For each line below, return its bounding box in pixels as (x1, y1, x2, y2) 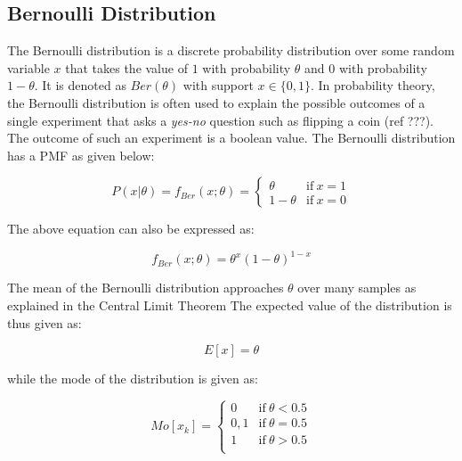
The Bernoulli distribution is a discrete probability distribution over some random (7, 41, 455, 60)
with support (182, 76, 254, 95)
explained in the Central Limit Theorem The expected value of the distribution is (7, 296, 452, 315)
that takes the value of (65, 58, 188, 77)
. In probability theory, (310, 76, 435, 95)
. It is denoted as (34, 76, 126, 95)
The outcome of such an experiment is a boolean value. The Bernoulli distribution (7, 128, 456, 147)
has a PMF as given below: (7, 145, 155, 164)
